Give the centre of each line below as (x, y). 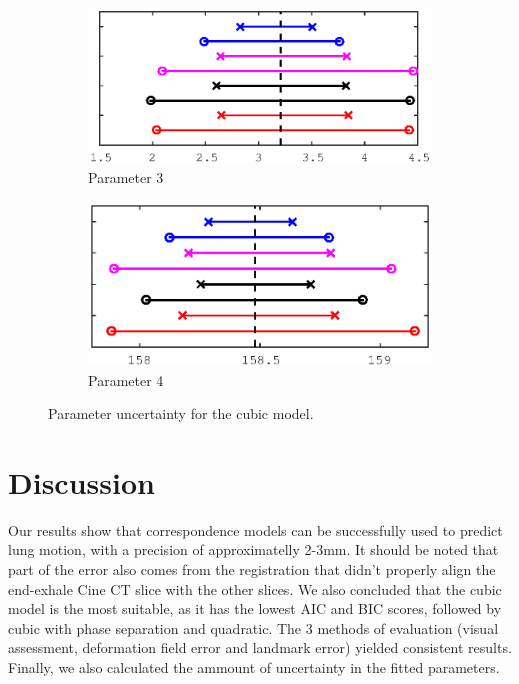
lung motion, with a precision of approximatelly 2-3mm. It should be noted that (253, 549)
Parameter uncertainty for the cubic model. (181, 413)
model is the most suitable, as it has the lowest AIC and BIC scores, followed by (255, 608)
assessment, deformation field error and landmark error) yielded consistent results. (260, 647)
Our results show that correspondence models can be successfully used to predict (255, 529)
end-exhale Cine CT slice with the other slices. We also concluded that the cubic (255, 588)
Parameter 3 (126, 177)
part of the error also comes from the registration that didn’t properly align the (252, 569)
